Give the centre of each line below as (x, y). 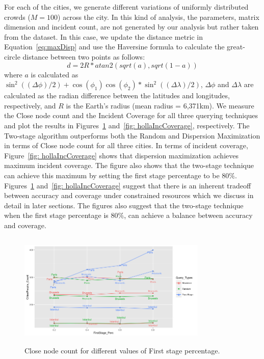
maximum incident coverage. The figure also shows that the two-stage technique (129, 165)
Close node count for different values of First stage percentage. (122, 350)
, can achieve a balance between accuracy (188, 215)
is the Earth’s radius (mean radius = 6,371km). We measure (160, 105)
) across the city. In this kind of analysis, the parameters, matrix (159, 17)
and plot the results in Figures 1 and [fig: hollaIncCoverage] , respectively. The (127, 125)
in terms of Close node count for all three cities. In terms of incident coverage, (126, 145)
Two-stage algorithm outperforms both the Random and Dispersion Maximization (132, 135)
